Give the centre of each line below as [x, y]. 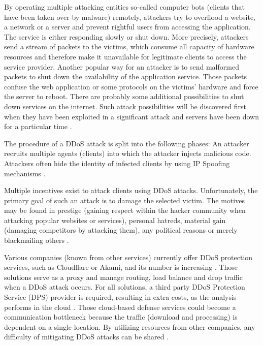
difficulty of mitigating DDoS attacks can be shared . [87, 337]
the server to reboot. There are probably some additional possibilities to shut [124, 96]
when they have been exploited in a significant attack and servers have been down [131, 116]
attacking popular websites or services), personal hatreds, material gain [115, 220]
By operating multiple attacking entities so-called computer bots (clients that [124, 7]
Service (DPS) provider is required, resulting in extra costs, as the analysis [120, 297]
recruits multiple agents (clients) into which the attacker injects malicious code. [128, 153]
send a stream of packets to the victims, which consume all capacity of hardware [129, 46]
